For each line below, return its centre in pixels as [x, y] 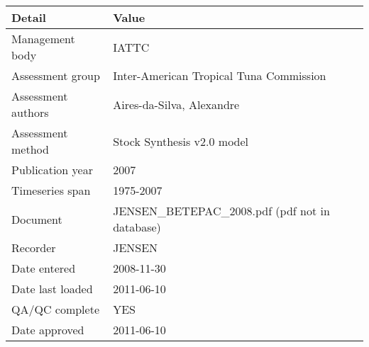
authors [30, 112]
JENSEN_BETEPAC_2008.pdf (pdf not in [221, 211]
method [30, 149]
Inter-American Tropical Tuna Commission [220, 75]
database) [137, 227]
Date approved [48, 330]
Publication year [52, 170]
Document [37, 219]
